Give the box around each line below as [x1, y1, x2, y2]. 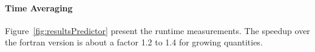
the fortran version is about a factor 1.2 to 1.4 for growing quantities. [5, 36, 263, 48]
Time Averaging [5, 1, 73, 14]
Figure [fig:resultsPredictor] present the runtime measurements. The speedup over [5, 24, 310, 36]
